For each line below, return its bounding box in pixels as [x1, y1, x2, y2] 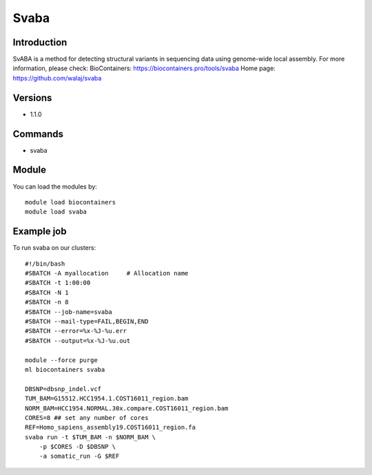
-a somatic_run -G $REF [39, 452, 120, 461]
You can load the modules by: [12, 182, 98, 191]
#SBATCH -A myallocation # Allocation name [25, 269, 189, 277]
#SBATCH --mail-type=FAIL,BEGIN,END [25, 317, 149, 325]
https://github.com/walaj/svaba [12, 74, 102, 82]
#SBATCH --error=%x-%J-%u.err [25, 327, 127, 335]
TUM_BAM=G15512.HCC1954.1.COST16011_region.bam [25, 394, 189, 403]
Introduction [12, 36, 68, 48]
